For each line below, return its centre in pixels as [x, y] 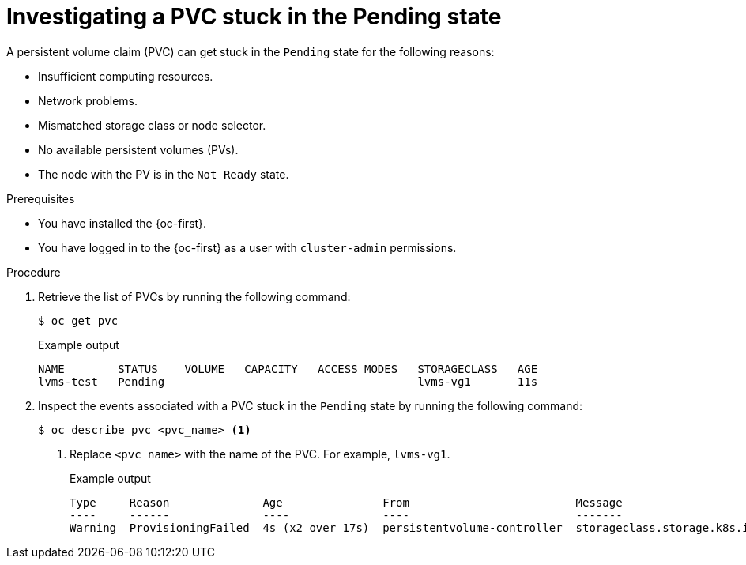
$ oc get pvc [78, 320]
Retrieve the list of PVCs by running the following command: [194, 296]
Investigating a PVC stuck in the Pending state [254, 17]
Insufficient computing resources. [126, 76]
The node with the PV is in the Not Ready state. [164, 174]
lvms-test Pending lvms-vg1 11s [288, 381]
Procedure [34, 272]
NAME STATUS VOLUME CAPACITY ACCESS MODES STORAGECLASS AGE [288, 369]
